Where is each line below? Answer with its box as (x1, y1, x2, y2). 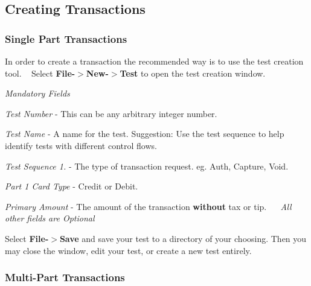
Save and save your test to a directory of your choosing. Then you (59, 232, 307, 244)
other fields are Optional (5, 212, 95, 224)
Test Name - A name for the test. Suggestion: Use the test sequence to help (5, 127, 284, 140)
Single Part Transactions (5, 31, 127, 46)
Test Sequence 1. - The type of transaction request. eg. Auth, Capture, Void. (5, 159, 289, 172)
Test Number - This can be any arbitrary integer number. (5, 107, 217, 119)
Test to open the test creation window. (120, 66, 266, 79)
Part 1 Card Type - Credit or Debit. (5, 180, 138, 192)
